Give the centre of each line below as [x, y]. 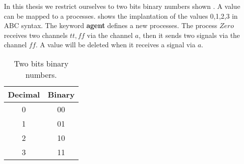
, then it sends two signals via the [189, 35]
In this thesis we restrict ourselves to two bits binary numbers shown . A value [122, 6]
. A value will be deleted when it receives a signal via [115, 45]
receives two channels [36, 35]
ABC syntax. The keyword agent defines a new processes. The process [111, 25]
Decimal [24, 94]
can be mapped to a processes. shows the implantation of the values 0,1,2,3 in [121, 16]
